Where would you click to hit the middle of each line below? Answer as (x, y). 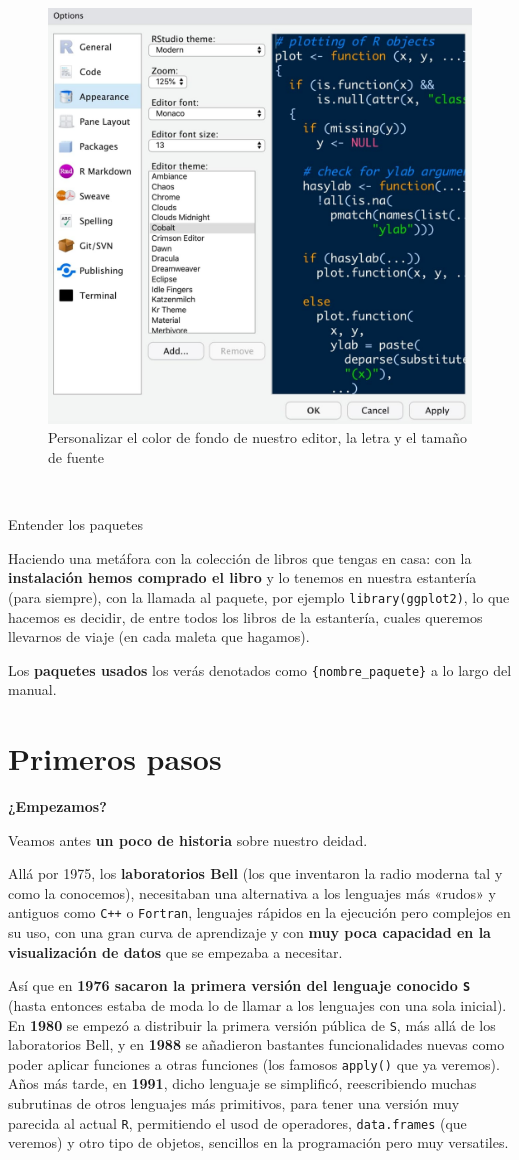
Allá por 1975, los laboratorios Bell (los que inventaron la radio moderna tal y (255, 873)
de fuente (76, 456)
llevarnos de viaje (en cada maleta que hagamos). (159, 636)
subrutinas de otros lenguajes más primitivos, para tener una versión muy (234, 1103)
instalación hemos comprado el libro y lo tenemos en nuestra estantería (242, 577)
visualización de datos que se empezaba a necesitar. (175, 951)
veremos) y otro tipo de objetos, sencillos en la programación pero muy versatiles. (258, 1142)
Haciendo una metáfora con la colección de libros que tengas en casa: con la (240, 557)
